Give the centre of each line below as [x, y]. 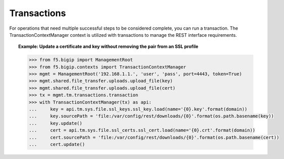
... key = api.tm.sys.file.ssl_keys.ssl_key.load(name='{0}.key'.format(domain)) [138, 109]
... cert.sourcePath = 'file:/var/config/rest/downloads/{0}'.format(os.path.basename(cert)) [154, 137]
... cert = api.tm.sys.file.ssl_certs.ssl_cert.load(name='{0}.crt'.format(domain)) [142, 130]
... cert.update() [57, 144]
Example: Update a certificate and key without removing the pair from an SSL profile [108, 47]
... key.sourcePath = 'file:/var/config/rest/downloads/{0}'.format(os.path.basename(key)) [151, 116]
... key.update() [56, 123]
